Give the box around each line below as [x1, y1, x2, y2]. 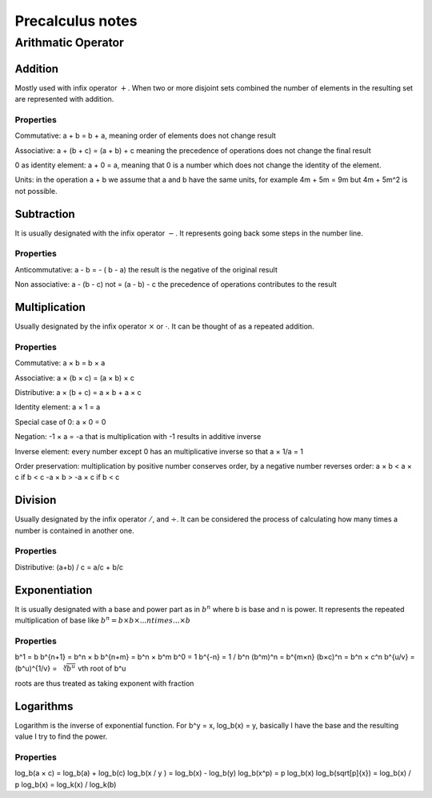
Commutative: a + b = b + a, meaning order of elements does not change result [14, 131, 276, 140]
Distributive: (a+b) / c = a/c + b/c [14, 562, 124, 572]
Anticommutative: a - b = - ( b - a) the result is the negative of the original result [14, 264, 278, 274]
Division [14, 494, 57, 507]
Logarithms [14, 699, 74, 713]
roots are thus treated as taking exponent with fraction [14, 678, 194, 688]
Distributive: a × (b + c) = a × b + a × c [14, 388, 142, 397]
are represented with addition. [14, 95, 114, 104]
